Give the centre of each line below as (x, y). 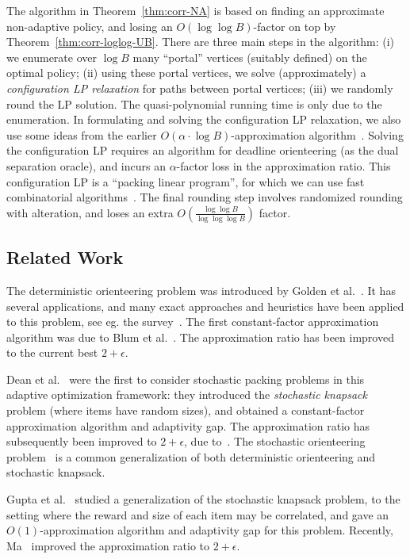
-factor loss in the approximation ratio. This (284, 165)
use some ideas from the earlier (82, 134)
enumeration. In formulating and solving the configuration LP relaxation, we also (204, 119)
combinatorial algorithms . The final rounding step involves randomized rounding (205, 197)
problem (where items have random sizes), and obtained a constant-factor (186, 410)
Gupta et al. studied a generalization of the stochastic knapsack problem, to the (203, 499)
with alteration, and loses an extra (90, 212)
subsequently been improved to (82, 441)
